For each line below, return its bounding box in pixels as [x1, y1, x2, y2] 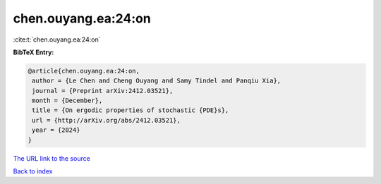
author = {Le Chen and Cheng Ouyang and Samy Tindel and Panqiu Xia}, [32, 77, 282, 85]
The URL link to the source [13, 154, 91, 162]
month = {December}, [32, 97, 103, 105]
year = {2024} [32, 126, 80, 134]
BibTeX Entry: [13, 48, 54, 56]
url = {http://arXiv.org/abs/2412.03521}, [32, 116, 181, 124]
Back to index [13, 167, 53, 176]
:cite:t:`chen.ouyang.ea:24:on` [13, 35, 101, 44]
